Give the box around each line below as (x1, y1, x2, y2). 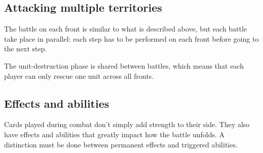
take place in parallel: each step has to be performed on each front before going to (4, 33, 259, 44)
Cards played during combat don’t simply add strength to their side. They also (4, 119, 250, 130)
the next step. (4, 43, 47, 54)
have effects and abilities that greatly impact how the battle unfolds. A (4, 129, 225, 139)
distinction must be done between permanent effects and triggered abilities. (4, 139, 238, 149)
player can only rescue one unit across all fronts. (4, 70, 154, 81)
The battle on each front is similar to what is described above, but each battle (4, 23, 247, 34)
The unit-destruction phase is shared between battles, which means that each (4, 60, 244, 71)
